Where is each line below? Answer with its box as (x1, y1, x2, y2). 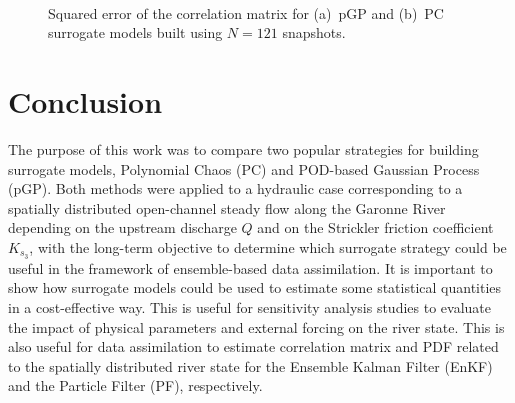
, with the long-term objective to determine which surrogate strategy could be (29, 236, 507, 257)
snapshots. (282, 22, 346, 43)
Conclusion (8, 80, 163, 121)
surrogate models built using (48, 22, 223, 43)
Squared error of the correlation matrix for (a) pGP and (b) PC (48, 2, 444, 23)
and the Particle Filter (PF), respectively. (8, 375, 263, 396)
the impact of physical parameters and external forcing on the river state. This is (8, 316, 505, 337)
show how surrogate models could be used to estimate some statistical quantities (8, 277, 502, 298)
